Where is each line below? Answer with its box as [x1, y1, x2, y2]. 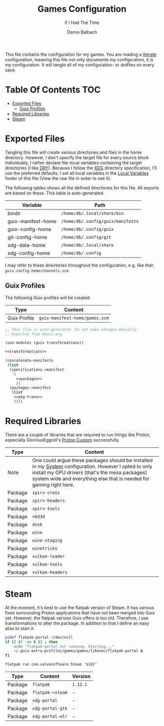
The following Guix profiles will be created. [5, 295, 91, 301]
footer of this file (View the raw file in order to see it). [5, 175, 112, 181]
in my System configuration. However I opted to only [32, 463, 153, 469]
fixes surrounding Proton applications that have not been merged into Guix [5, 609, 155, 615]
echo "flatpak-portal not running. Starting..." [14, 644, 115, 649]
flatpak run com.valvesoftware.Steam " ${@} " [5, 662, 97, 667]
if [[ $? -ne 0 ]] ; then [5, 639, 58, 644]
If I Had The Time [64, 20, 100, 25]
